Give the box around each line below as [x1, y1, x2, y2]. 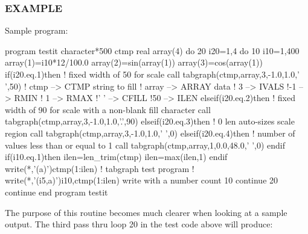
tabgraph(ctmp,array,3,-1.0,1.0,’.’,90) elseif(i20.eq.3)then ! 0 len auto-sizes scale [5, 115, 295, 128]
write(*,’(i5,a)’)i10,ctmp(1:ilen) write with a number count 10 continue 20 [5, 174, 278, 186]
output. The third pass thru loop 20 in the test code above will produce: [5, 218, 273, 230]
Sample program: [5, 24, 68, 37]
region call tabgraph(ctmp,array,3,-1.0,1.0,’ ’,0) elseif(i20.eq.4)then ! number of [5, 126, 295, 139]
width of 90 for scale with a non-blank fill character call [5, 103, 211, 115]
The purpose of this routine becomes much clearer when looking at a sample [5, 206, 287, 218]
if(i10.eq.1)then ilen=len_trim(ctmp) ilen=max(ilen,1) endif [5, 150, 228, 163]
